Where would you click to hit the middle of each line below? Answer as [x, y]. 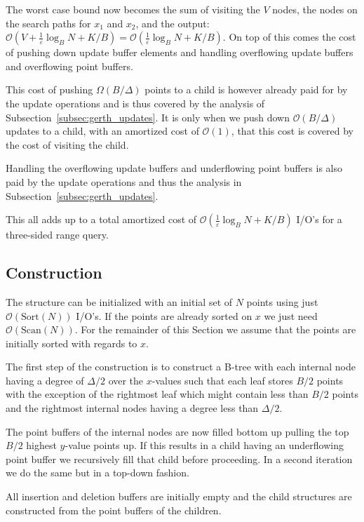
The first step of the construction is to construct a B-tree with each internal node [181, 367]
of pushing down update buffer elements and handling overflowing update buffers [180, 52]
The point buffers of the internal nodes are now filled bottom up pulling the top [177, 431]
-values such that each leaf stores [222, 380]
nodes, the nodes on [315, 9]
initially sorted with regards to [72, 343]
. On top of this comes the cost [289, 37]
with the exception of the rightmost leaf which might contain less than [157, 394]
